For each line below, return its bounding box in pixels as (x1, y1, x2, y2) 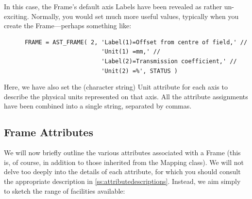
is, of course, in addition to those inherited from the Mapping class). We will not (4, 157, 244, 167)
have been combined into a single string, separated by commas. (4, 101, 192, 111)
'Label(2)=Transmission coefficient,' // (101, 57, 237, 65)
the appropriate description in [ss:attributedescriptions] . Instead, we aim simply (4, 176, 241, 186)
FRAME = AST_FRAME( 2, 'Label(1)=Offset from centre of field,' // (24, 38, 248, 46)
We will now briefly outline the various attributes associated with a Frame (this (4, 147, 241, 158)
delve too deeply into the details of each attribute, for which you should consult (4, 166, 241, 177)
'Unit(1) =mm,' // (101, 48, 161, 55)
